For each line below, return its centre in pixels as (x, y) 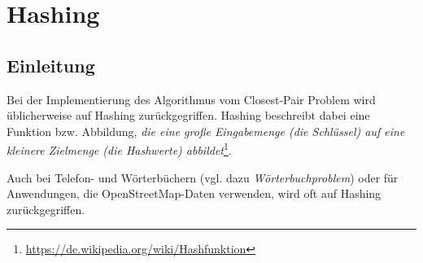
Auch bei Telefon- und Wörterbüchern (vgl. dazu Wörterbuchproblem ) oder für (203, 177)
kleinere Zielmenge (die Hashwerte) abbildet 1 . (119, 149)
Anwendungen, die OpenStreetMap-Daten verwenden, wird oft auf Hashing (194, 193)
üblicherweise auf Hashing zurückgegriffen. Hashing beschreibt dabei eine (188, 115)
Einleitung (51, 65)
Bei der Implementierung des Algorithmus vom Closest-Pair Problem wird (191, 99)
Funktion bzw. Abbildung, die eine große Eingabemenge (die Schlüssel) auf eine (206, 131)
